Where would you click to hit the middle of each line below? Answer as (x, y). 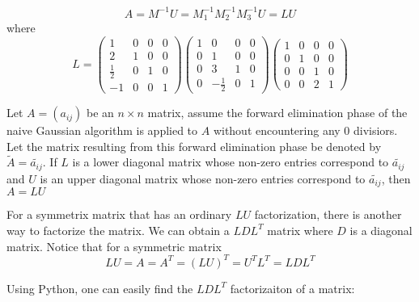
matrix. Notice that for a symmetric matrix (114, 246)
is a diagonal (381, 230)
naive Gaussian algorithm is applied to (102, 130)
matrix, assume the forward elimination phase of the (277, 113)
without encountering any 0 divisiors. (305, 130)
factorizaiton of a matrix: (292, 288)
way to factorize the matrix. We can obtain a (118, 230)
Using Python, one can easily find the (100, 288)
